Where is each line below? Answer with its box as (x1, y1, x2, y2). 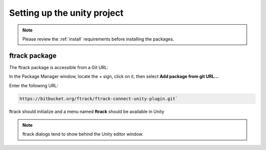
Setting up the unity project (9, 7, 124, 18)
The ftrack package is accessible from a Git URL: (9, 64, 108, 70)
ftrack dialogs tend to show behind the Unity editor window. (22, 131, 144, 137)
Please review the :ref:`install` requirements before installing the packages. (22, 36, 174, 42)
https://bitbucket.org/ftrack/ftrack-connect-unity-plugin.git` (19, 96, 178, 101)
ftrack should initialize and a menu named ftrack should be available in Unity (9, 109, 165, 114)
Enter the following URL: (9, 82, 59, 88)
